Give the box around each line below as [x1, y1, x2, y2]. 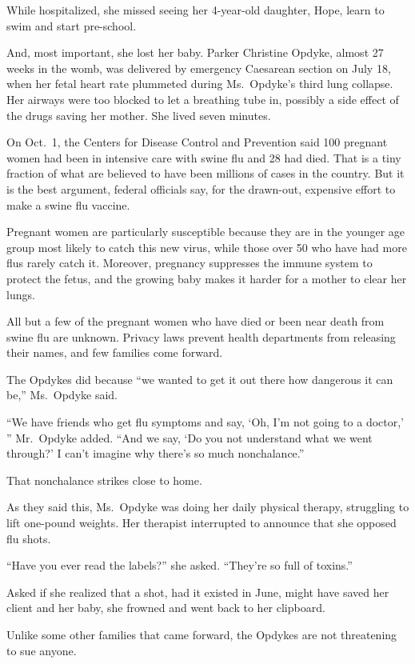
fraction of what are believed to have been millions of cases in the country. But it [6, 165, 405, 182]
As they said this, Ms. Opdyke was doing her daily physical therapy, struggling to [6, 498, 409, 515]
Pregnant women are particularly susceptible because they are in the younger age [6, 223, 405, 240]
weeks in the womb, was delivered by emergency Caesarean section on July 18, [6, 59, 391, 76]
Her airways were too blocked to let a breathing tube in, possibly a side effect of [6, 90, 399, 107]
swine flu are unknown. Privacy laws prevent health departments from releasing [6, 328, 396, 345]
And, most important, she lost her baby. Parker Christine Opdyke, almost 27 [6, 44, 384, 61]
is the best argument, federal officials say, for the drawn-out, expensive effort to [6, 180, 396, 197]
